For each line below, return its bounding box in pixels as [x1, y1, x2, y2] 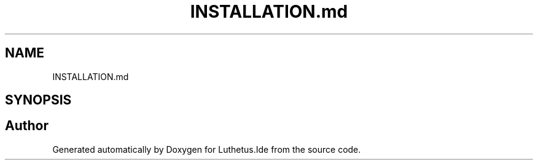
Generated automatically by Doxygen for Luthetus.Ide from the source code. [52, 144, 361, 155]
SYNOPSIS [5, 92, 72, 108]
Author [5, 118, 49, 134]
